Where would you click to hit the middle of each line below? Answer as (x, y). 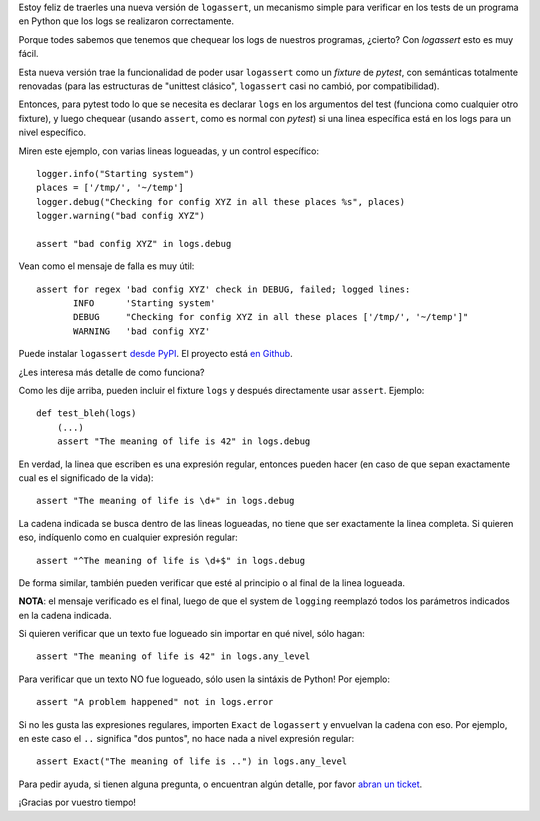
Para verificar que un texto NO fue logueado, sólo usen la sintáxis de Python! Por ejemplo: (204, 679)
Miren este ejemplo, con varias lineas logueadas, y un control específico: (169, 151)
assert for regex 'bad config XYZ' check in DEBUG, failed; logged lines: (223, 289)
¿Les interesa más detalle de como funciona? (111, 372)
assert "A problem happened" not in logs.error (155, 702)
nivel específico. (52, 132)
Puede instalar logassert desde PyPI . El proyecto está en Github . (156, 354)
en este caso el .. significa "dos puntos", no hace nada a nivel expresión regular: (186, 739)
